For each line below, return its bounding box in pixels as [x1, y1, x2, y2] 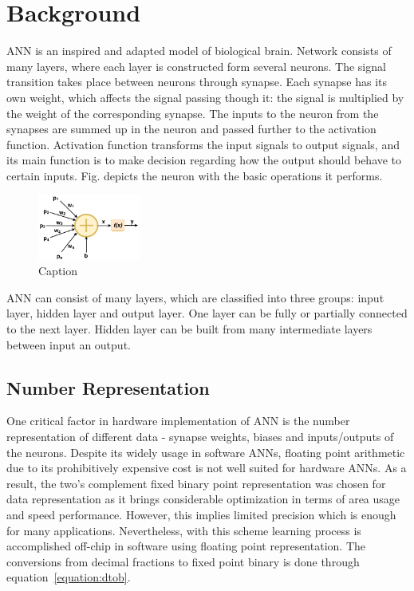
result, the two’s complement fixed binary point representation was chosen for [6, 475, 386, 491]
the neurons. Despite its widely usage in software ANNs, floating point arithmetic [6, 443, 405, 460]
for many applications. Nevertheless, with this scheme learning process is [6, 522, 361, 538]
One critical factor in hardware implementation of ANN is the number [6, 412, 350, 429]
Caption [38, 262, 78, 279]
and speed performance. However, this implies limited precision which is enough [6, 506, 396, 522]
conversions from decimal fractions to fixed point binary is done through [6, 553, 360, 569]
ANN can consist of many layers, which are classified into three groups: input [6, 289, 384, 305]
